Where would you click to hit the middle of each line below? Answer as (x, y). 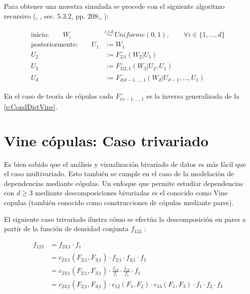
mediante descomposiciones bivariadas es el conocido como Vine (131, 193)
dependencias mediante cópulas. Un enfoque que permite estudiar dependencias (124, 183)
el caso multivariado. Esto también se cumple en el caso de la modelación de (119, 174)
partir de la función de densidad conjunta (66, 228)
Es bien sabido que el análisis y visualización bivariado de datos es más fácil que (125, 164)
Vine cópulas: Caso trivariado (106, 140)
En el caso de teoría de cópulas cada (59, 96)
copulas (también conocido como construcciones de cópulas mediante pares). (119, 202)
